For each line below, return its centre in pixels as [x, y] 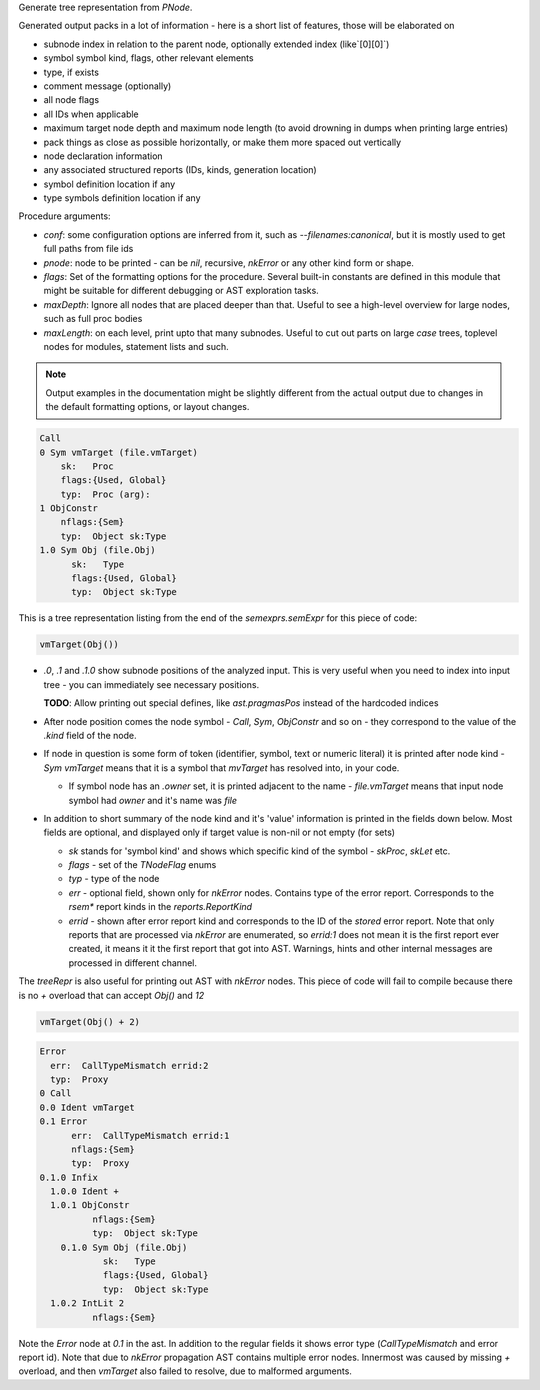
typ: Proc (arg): [105, 494]
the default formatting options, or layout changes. [147, 407]
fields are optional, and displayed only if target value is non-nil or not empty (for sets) [219, 832]
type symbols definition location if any [122, 198]
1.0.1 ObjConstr [90, 1205]
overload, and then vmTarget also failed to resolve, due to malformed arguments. [185, 1371]
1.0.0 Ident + [85, 1191]
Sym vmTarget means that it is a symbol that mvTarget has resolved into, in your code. [221, 767]
